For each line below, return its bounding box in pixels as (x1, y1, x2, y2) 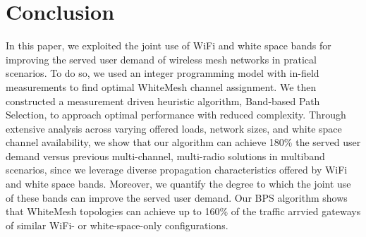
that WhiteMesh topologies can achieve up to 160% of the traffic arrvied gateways (6, 204, 361, 219)
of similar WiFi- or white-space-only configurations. (6, 217, 228, 232)
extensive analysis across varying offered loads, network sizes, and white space (6, 121, 342, 135)
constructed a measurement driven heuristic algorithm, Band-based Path (6, 93, 320, 108)
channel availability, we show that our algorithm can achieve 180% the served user (6, 135, 361, 150)
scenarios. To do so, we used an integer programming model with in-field (6, 66, 319, 80)
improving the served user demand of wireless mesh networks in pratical (6, 51, 317, 66)
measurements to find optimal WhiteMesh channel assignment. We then (6, 79, 317, 94)
